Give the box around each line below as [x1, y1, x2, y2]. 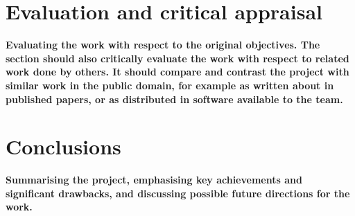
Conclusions [6, 132, 121, 161]
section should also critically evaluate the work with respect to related [6, 51, 349, 65]
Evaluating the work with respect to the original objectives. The [6, 37, 320, 52]
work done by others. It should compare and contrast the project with [6, 64, 349, 79]
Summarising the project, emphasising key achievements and [6, 172, 302, 187]
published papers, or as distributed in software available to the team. [6, 91, 343, 106]
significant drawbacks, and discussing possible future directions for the [6, 186, 350, 200]
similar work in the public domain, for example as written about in [6, 78, 334, 92]
